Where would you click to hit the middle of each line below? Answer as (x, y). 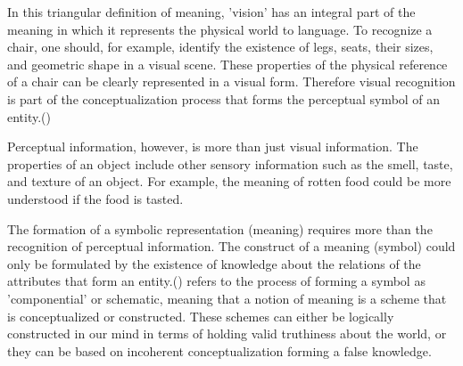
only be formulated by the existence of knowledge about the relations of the (214, 263)
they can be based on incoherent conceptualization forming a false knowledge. (219, 350)
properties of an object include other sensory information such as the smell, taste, (230, 163)
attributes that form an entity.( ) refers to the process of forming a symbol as (216, 281)
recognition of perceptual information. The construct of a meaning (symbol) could (231, 246)
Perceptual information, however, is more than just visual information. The (213, 146)
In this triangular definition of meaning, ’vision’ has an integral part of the (211, 12)
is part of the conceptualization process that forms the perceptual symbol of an (224, 98)
